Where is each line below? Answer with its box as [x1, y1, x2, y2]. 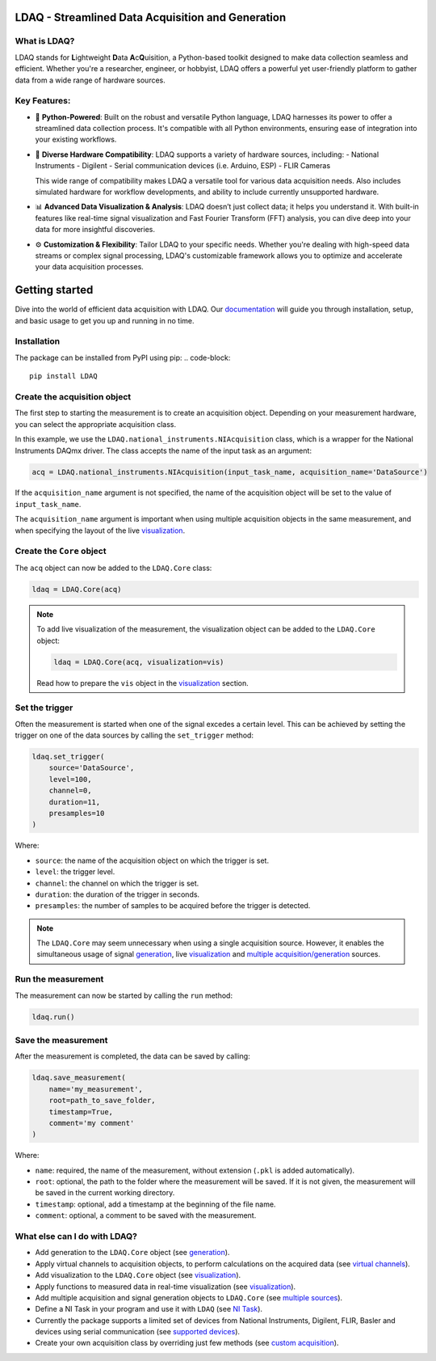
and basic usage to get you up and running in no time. [15, 315, 195, 325]
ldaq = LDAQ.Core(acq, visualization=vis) [53, 657, 224, 666]
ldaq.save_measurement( [31, 1073, 127, 1083]
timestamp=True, [48, 1107, 113, 1116]
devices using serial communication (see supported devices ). [35, 1327, 241, 1337]
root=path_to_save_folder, [48, 1096, 157, 1105]
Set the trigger [15, 702, 73, 713]
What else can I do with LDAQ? [15, 1230, 137, 1241]
